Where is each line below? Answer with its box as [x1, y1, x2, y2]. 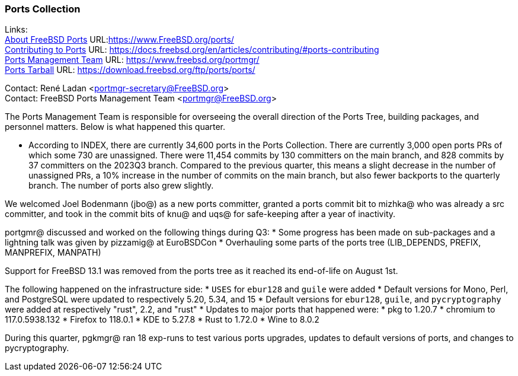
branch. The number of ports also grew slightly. [28, 180, 214, 191]
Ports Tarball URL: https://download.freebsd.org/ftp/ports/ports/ [5, 65, 255, 75]
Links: [5, 24, 28, 35]
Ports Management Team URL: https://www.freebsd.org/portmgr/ [5, 55, 260, 65]
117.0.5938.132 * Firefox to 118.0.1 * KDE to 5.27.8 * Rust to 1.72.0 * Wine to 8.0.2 [5, 314, 319, 325]
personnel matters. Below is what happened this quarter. [5, 122, 226, 132]
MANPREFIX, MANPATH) [5, 247, 101, 258]
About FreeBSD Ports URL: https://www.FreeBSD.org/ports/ [5, 34, 234, 45]
